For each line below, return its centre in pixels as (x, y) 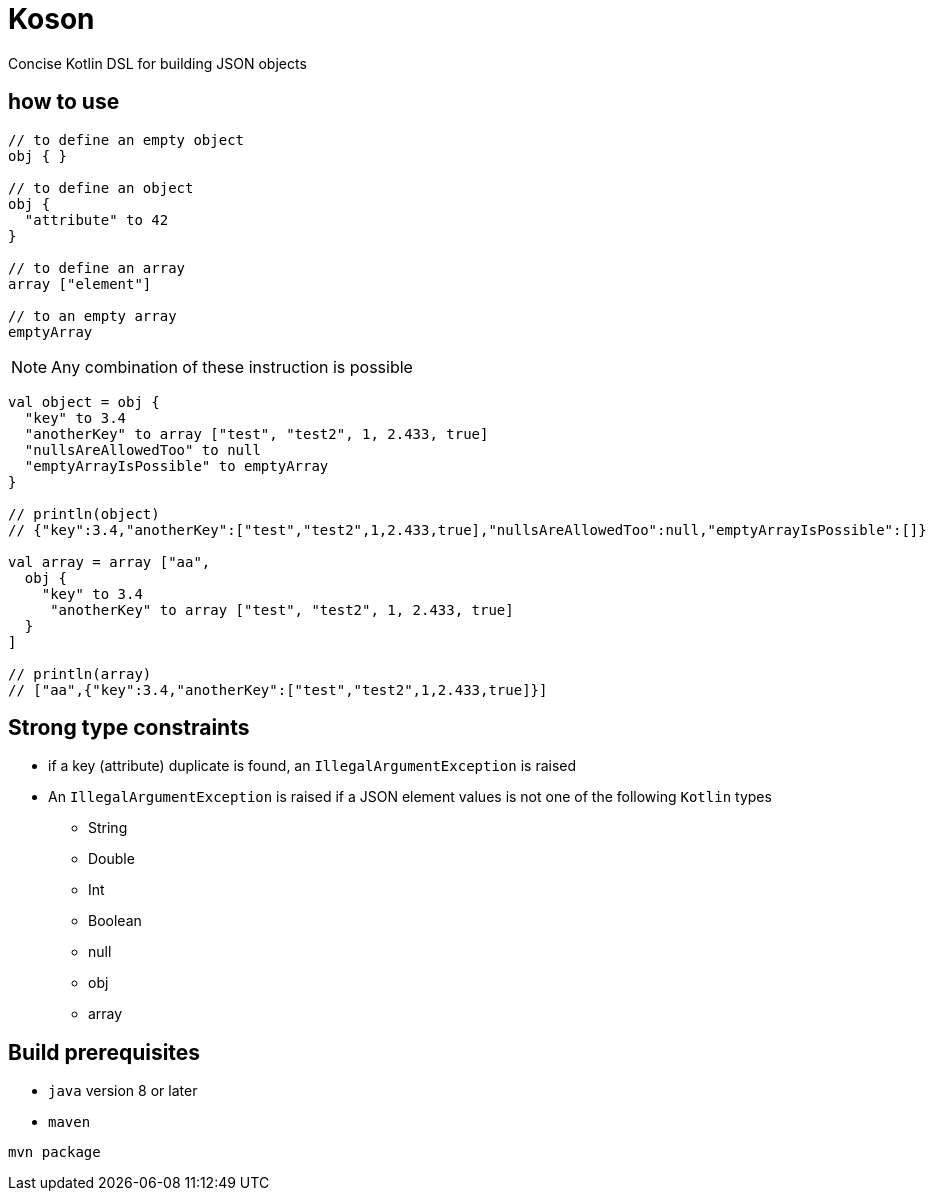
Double (111, 859)
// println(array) (80, 673)
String (108, 828)
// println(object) (84, 513)
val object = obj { (84, 401)
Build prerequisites (104, 1052)
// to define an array (97, 267)
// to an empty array (92, 315)
